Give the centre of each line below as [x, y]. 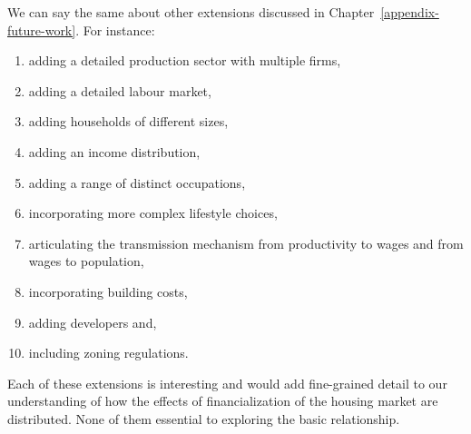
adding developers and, [93, 322]
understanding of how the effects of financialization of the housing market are [223, 401]
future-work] [42, 30]
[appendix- [410, 12]
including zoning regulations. [108, 353]
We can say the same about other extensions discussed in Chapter [191, 12]
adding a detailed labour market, [120, 90]
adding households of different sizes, [128, 121]
